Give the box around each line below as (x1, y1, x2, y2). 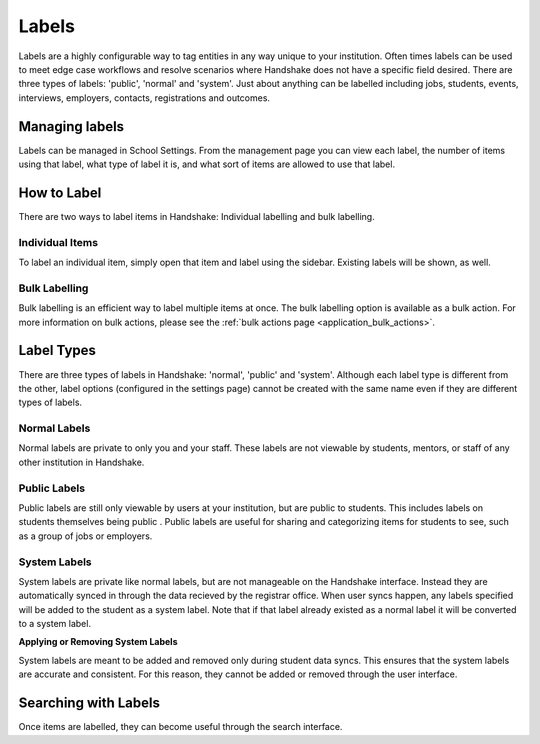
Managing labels (18, 118, 125, 135)
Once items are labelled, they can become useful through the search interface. (18, 721, 343, 733)
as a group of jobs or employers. (18, 530, 153, 542)
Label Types (18, 342, 97, 359)
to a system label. (18, 618, 92, 630)
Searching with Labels (18, 695, 160, 712)
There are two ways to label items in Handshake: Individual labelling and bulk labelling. (18, 210, 375, 222)
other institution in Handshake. (18, 456, 145, 468)
